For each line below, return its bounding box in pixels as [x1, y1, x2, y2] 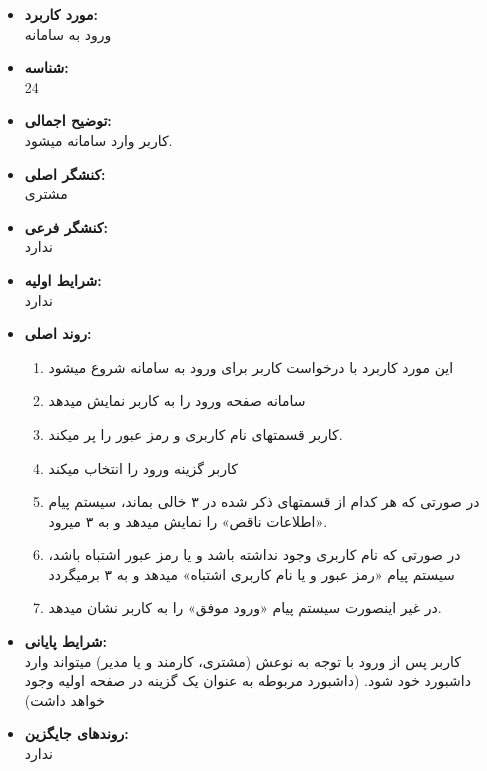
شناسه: [24, 57, 69, 78]
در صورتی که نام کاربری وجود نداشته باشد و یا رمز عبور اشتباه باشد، [48, 544, 461, 565]
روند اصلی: [24, 323, 92, 344]
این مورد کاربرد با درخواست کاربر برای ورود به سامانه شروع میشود [48, 356, 454, 377]
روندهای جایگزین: [24, 723, 129, 744]
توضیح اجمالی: [24, 110, 112, 131]
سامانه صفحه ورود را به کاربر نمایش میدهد [48, 390, 306, 411]
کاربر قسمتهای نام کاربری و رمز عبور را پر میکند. [48, 423, 343, 444]
